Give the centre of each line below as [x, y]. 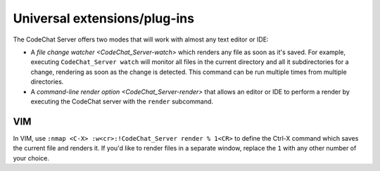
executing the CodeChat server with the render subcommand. [122, 101]
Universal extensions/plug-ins [104, 18]
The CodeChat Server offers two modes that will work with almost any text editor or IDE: [141, 39]
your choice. [31, 158]
